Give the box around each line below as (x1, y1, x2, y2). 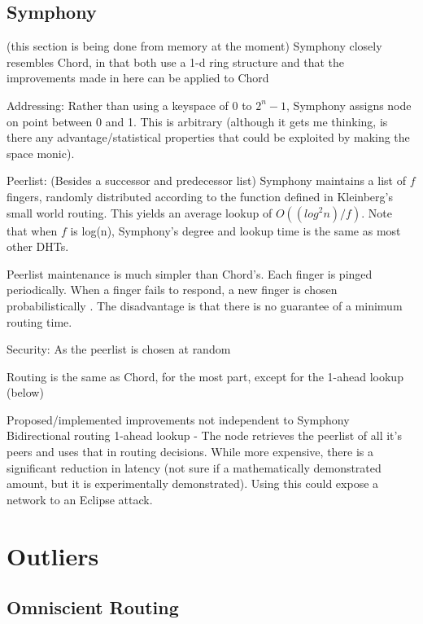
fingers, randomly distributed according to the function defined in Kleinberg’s (7, 187, 393, 204)
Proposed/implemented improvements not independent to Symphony (7, 411, 350, 428)
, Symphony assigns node (286, 96, 412, 113)
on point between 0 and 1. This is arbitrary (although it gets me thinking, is (7, 112, 388, 130)
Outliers (7, 538, 99, 572)
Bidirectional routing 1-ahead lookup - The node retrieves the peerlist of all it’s (7, 427, 402, 444)
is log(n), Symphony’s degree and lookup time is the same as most (70, 222, 401, 239)
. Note (361, 204, 392, 221)
